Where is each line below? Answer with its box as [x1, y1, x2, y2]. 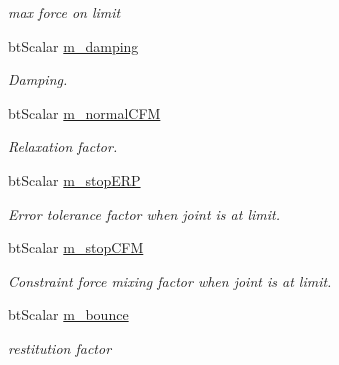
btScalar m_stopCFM [8, 237, 144, 258]
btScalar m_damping [8, 35, 139, 56]
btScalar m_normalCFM [8, 102, 161, 123]
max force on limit [8, 2, 121, 22]
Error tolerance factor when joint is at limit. [8, 203, 280, 224]
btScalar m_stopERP [8, 169, 141, 190]
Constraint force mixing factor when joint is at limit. [8, 270, 332, 291]
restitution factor [8, 337, 112, 358]
